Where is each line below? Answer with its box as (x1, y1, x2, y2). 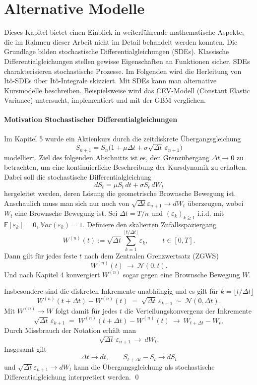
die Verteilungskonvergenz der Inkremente (124, 305, 252, 316)
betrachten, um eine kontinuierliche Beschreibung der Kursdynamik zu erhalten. (4, 162, 247, 172)
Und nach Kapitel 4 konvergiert (4, 269, 100, 279)
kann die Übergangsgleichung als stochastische (73, 361, 215, 372)
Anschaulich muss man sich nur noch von (4, 197, 129, 208)
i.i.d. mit (197, 208, 224, 218)
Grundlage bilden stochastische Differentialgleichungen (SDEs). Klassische (4, 46, 229, 57)
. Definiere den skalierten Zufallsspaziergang (82, 219, 216, 229)
